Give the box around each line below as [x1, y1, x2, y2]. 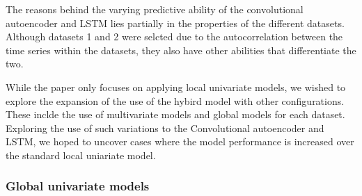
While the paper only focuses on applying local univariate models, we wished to [6, 79, 346, 94]
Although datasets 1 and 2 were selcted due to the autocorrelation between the [6, 29, 343, 44]
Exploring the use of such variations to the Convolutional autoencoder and [6, 120, 324, 135]
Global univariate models [6, 177, 150, 195]
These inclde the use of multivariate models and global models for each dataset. [6, 107, 345, 122]
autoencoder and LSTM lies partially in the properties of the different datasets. [6, 15, 345, 30]
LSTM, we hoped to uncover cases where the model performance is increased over [6, 134, 354, 149]
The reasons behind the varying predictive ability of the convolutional [6, 2, 304, 16]
